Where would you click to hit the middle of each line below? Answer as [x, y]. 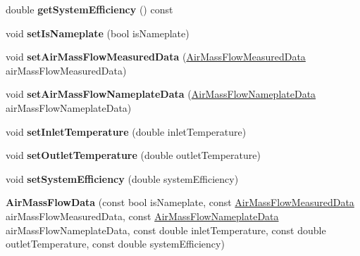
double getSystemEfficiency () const [89, 9]
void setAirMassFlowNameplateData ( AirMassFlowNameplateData [161, 94]
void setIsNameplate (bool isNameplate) [98, 33]
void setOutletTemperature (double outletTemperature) [133, 155]
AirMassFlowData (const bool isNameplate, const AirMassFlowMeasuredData [180, 202]
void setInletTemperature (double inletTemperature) [126, 131]
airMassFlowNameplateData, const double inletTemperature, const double [166, 230]
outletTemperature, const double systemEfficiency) [115, 244]
